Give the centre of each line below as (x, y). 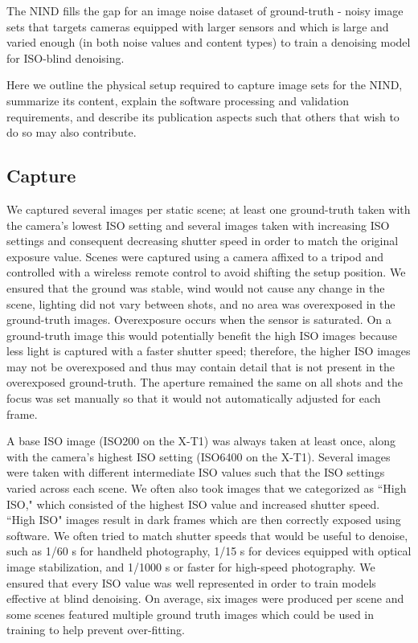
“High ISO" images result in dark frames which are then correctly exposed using (204, 520)
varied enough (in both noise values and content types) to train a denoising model (209, 42)
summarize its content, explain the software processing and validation (178, 100)
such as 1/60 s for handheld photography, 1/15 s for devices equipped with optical (209, 551)
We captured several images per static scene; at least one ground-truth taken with (209, 209)
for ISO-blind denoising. (66, 57)
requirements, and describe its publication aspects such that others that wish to (203, 116)
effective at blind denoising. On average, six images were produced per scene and (205, 598)
